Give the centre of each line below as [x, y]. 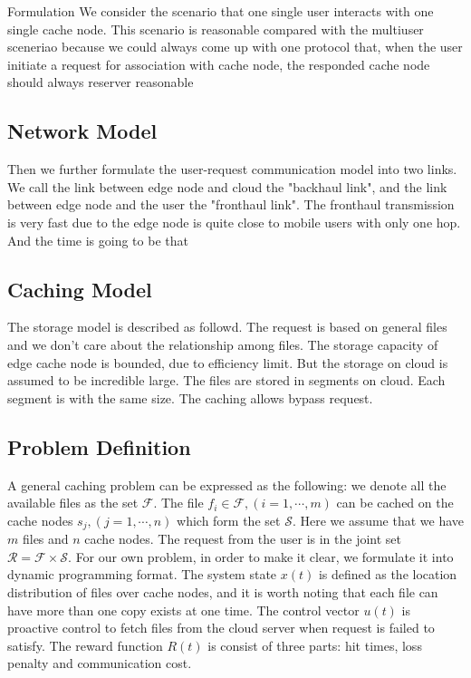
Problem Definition [99, 446]
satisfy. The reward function [85, 645]
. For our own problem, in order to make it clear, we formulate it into [261, 556]
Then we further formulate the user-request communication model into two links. [232, 169]
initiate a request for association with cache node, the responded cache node [219, 64]
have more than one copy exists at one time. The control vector [183, 610]
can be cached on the [395, 503]
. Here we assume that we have [378, 520]
